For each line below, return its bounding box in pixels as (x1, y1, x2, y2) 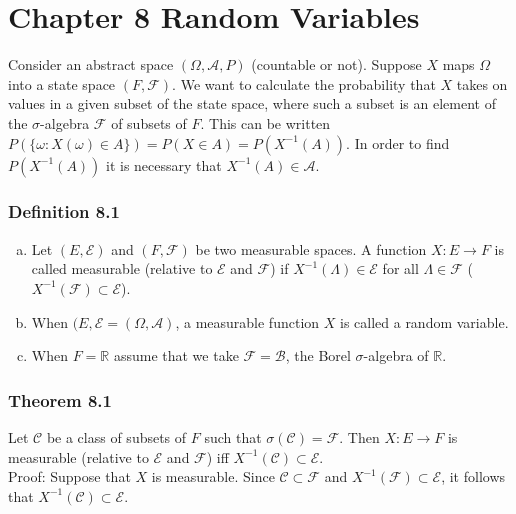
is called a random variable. (339, 311, 509, 332)
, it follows (441, 466, 506, 487)
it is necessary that (106, 154, 222, 175)
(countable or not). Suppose (251, 54, 422, 75)
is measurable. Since (151, 466, 275, 487)
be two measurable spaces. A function (195, 238, 427, 259)
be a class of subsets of (46, 426, 187, 447)
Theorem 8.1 (8, 387, 112, 412)
